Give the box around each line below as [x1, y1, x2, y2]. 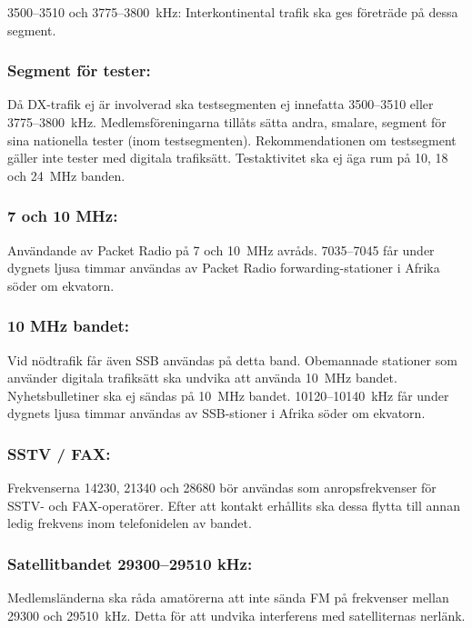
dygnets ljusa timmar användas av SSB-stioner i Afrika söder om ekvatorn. [7, 404, 426, 423]
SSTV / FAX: [7, 442, 111, 464]
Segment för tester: [7, 59, 151, 82]
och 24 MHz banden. [7, 165, 126, 184]
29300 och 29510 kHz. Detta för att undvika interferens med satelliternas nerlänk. [7, 605, 466, 624]
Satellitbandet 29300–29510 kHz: [7, 552, 253, 574]
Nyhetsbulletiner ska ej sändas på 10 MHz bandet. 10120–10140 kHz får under [7, 385, 449, 404]
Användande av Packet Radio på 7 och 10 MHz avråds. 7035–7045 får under [7, 240, 435, 259]
